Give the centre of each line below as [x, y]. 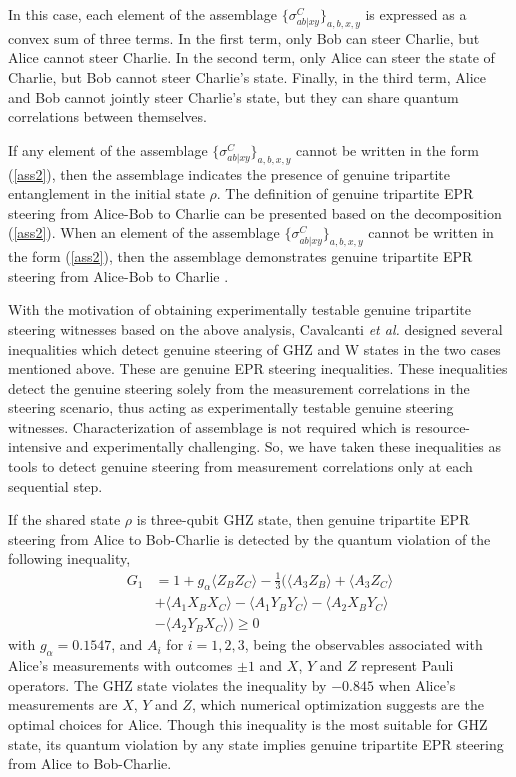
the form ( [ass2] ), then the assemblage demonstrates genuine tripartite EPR [240, 256]
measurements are [63, 704]
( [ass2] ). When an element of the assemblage [144, 232]
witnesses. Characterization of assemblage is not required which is [209, 426]
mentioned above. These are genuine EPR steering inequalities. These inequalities [258, 368]
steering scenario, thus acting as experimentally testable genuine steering [231, 407]
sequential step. [55, 485]
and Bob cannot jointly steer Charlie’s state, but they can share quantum [233, 96]
